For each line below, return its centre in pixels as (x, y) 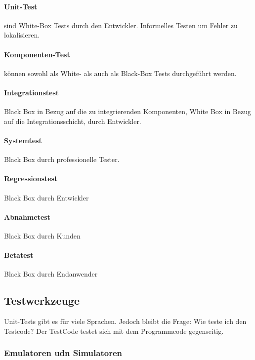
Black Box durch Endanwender (51, 274)
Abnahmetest (27, 217)
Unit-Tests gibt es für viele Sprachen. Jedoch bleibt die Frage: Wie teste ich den (125, 321)
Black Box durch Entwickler (46, 197)
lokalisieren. (22, 35)
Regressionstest (31, 179)
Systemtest (23, 140)
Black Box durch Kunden (42, 235)
